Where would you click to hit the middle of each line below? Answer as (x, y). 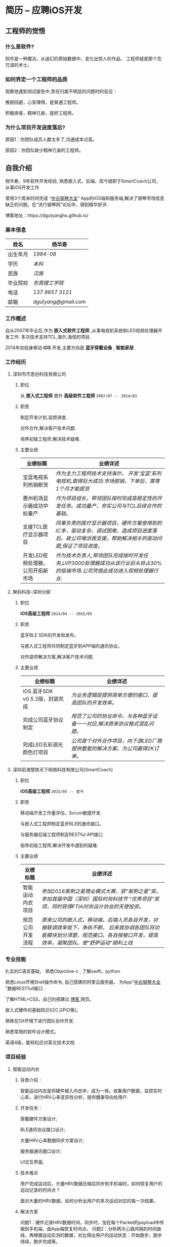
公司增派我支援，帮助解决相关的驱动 (114, 538)
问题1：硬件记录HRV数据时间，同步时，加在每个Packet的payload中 (90, 1222)
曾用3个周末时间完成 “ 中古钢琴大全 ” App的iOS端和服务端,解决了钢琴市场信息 (85, 198)
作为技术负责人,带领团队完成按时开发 (99, 556)
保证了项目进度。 (82, 546)
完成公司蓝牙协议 (43, 720)
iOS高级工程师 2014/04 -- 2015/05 (56, 614)
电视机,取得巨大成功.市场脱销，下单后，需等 (108, 481)
